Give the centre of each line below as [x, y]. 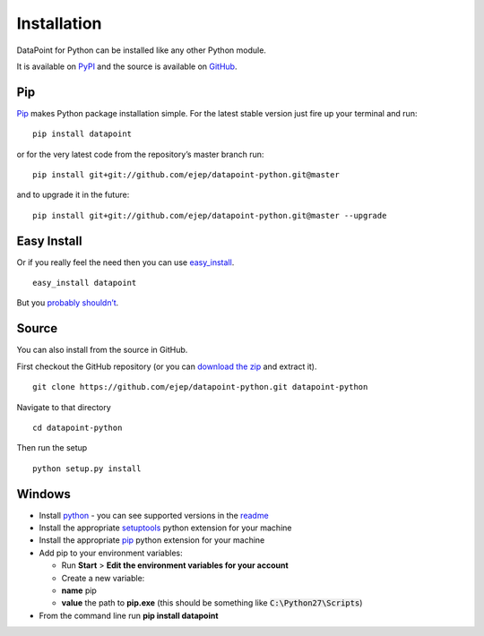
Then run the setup [52, 448]
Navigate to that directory [64, 407]
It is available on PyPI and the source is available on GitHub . [127, 66]
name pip [79, 590]
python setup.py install [87, 468]
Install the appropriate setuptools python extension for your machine [165, 528]
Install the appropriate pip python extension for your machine [152, 540]
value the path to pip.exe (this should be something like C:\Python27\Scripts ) [212, 603]
